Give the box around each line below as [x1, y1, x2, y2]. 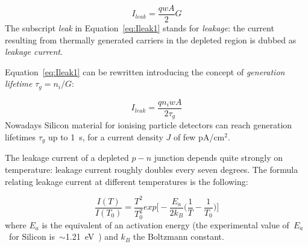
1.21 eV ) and [65, 230, 118, 243]
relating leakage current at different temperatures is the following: [5, 175, 248, 187]
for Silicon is [8, 230, 55, 243]
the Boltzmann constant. [133, 230, 224, 243]
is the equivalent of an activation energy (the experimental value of [42, 218, 289, 231]
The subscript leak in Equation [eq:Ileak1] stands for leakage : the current [5, 22, 274, 34]
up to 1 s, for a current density [48, 131, 163, 143]
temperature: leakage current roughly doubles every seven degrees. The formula [5, 163, 298, 176]
